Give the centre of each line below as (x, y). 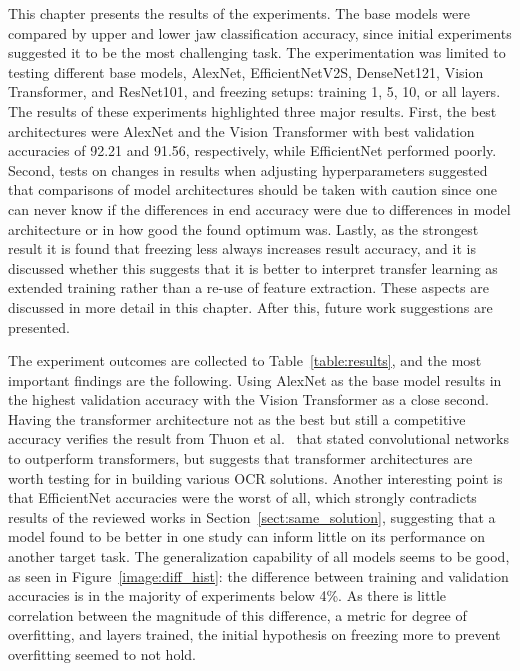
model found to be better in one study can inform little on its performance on (247, 536)
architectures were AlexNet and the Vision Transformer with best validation (241, 130)
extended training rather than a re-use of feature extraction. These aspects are (248, 287)
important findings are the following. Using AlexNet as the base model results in (255, 379)
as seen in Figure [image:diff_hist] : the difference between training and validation (258, 575)
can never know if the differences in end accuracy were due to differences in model (259, 208)
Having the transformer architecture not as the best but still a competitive (237, 418)
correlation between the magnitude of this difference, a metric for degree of (237, 614)
